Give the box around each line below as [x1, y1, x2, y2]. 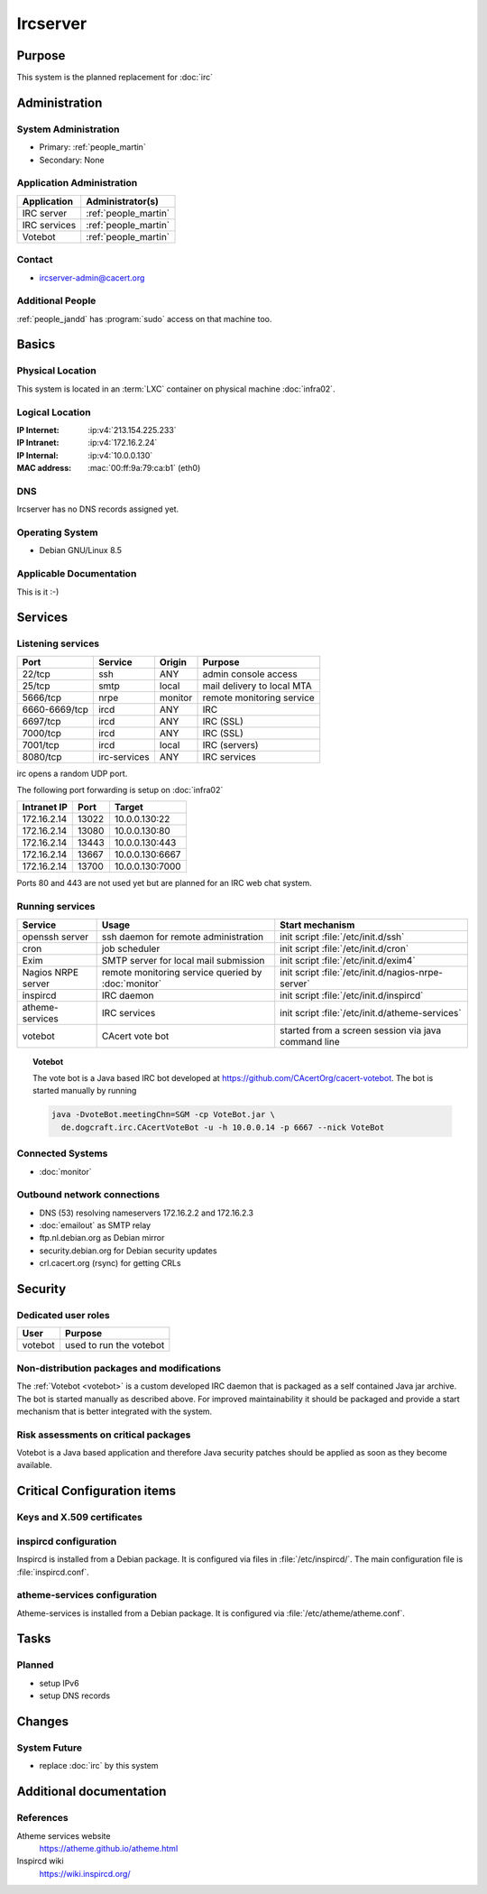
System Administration [16, 123, 120, 135]
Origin [159, 655, 187, 668]
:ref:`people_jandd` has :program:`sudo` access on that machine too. [16, 313, 272, 324]
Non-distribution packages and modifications [16, 1362, 221, 1374]
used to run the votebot [64, 1339, 165, 1352]
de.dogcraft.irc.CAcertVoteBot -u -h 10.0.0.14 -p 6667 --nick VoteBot [60, 1122, 385, 1132]
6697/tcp [22, 715, 62, 727]
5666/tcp [22, 691, 62, 704]
